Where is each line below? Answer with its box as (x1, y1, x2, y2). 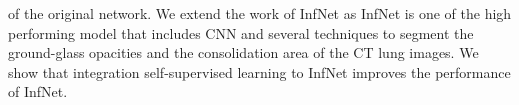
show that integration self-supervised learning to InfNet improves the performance (8, 61, 511, 82)
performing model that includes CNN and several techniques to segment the (8, 22, 474, 43)
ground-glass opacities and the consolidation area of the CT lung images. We (8, 42, 479, 63)
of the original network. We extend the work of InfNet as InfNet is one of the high (8, 3, 512, 23)
